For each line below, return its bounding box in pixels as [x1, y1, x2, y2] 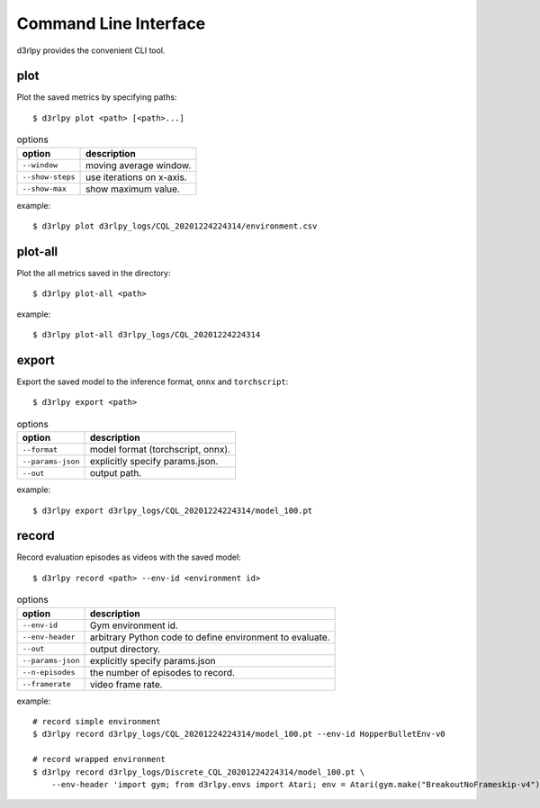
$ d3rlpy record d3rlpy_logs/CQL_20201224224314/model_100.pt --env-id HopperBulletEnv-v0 [32, 729, 445, 740]
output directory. [89, 642, 161, 655]
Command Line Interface [16, 13, 206, 33]
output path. [89, 467, 142, 480]
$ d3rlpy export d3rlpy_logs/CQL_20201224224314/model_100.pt [32, 505, 313, 516]
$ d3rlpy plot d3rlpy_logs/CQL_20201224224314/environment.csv [32, 221, 318, 231]
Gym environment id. [89, 619, 179, 632]
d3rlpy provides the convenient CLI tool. [16, 45, 166, 56]
